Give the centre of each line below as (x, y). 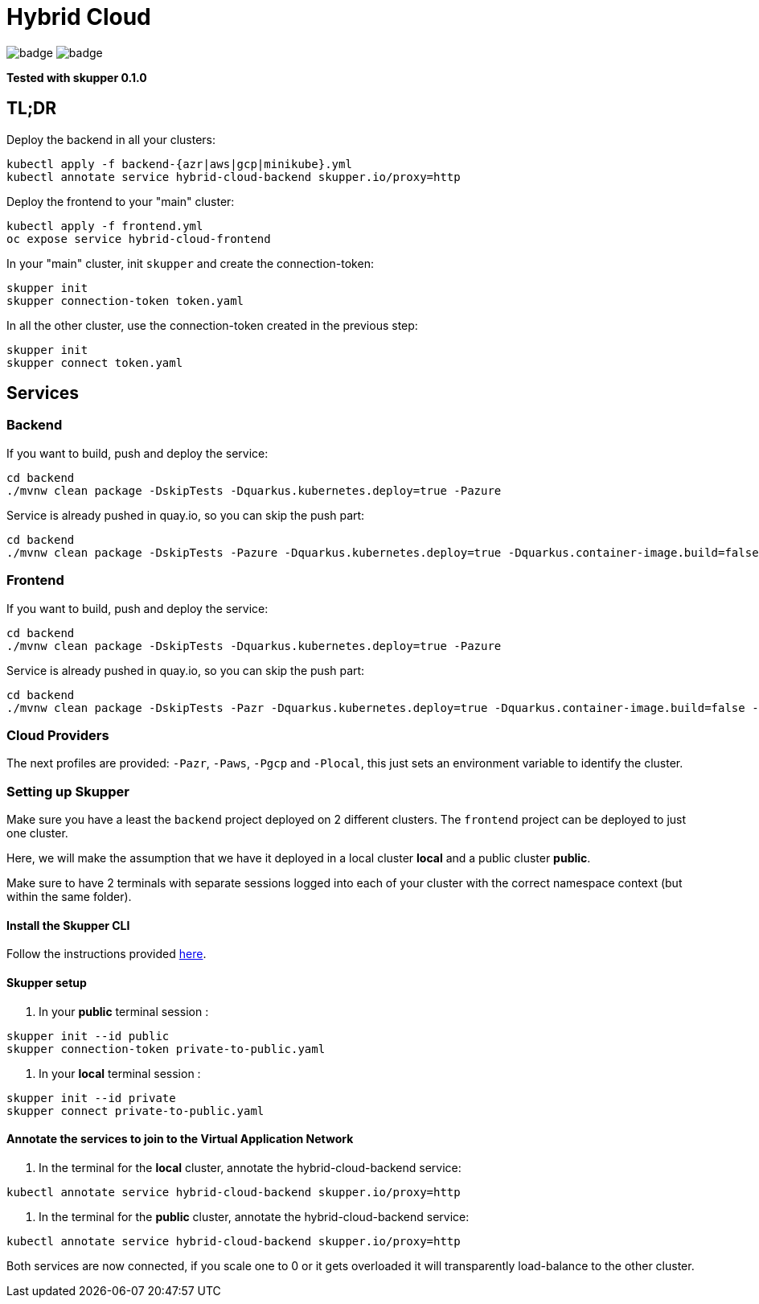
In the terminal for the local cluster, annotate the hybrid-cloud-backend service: (250, 1167)
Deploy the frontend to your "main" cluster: (121, 201)
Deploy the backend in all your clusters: (111, 139)
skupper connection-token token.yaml (125, 300)
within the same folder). (69, 897)
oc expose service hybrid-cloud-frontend (139, 239)
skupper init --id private (91, 1098)
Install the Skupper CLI (68, 925)
